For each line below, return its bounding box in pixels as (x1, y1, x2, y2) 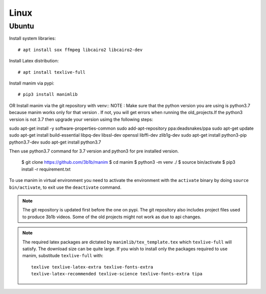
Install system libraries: (9, 35, 56, 41)
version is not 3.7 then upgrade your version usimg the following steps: (9, 116, 154, 122)
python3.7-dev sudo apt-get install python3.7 (9, 139, 101, 145)
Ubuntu (9, 22, 34, 30)
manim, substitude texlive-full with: (22, 253, 103, 259)
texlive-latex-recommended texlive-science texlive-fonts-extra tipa (31, 271, 203, 277)
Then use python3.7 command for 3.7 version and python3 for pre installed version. (9, 148, 179, 154)
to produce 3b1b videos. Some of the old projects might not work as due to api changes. (22, 214, 201, 220)
